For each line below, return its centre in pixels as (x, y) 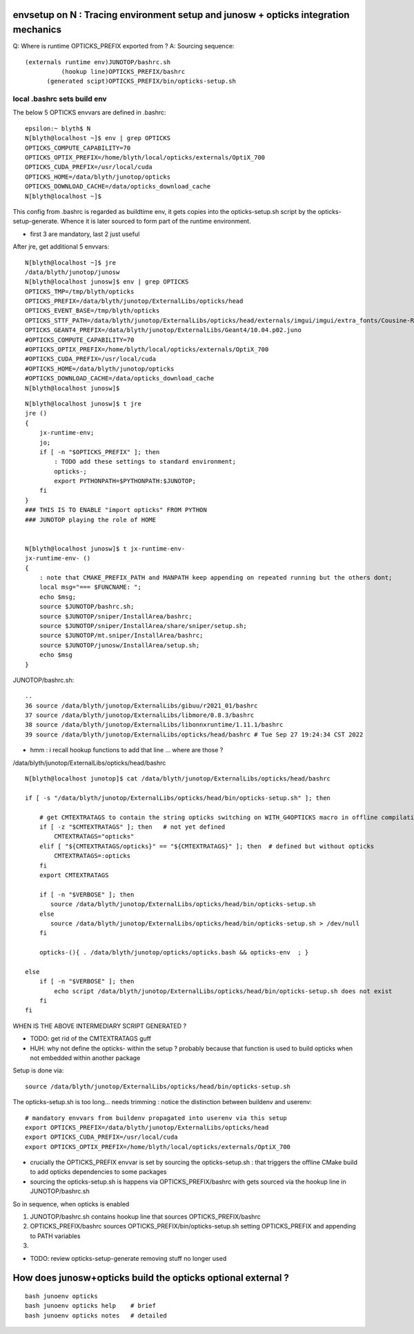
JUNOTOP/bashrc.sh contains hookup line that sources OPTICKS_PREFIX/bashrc (146, 1217)
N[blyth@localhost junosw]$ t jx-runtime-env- (105, 548)
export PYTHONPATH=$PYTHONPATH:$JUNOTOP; (125, 481)
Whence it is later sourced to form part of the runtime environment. (156, 222)
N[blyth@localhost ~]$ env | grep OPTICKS (98, 138)
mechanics (37, 30)
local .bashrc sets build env (60, 99)
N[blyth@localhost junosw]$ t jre (83, 403)
